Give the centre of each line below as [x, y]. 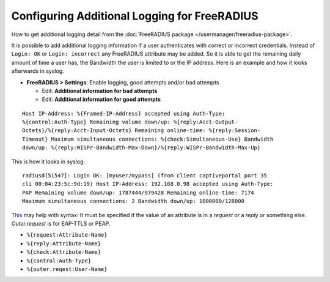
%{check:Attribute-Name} [64, 252]
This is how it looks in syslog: [48, 161]
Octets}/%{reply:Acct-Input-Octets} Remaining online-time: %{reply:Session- [141, 131]
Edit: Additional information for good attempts [101, 99]
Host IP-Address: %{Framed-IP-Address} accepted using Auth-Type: [124, 113]
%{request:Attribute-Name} [67, 235]
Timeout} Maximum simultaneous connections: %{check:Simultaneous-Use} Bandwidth [148, 139]
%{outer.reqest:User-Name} [67, 269]
